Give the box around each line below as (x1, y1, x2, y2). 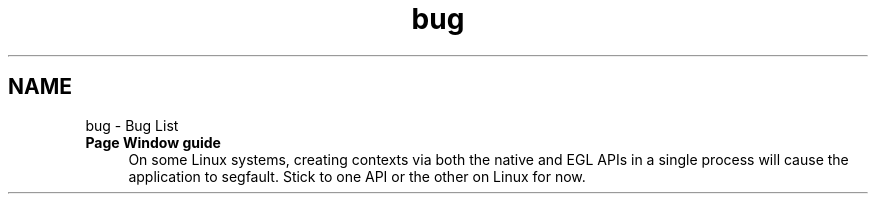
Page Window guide (85, 133, 221, 151)
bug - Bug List (85, 116, 179, 134)
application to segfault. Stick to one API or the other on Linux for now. (128, 167, 586, 185)
